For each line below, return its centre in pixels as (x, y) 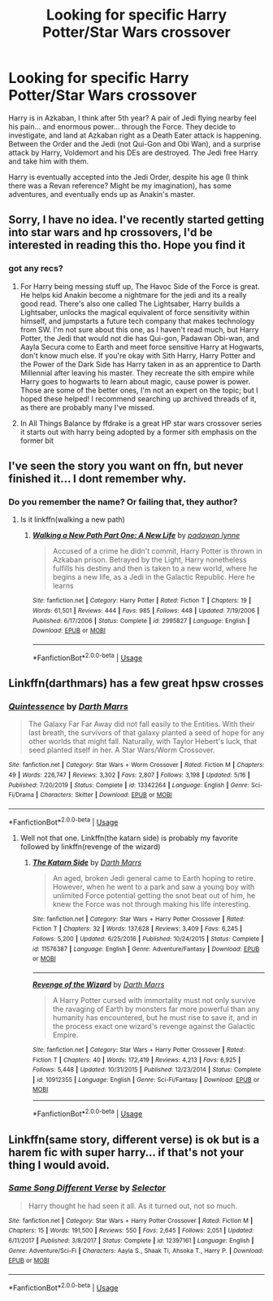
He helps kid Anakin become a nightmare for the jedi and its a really (133, 295)
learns (63, 586)
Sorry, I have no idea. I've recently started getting (136, 220)
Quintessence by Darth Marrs (68, 706)
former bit (37, 440)
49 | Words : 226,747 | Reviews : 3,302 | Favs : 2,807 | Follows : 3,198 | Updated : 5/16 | (129, 775)
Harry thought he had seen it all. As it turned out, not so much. (133, 1206)
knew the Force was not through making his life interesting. (152, 904)
